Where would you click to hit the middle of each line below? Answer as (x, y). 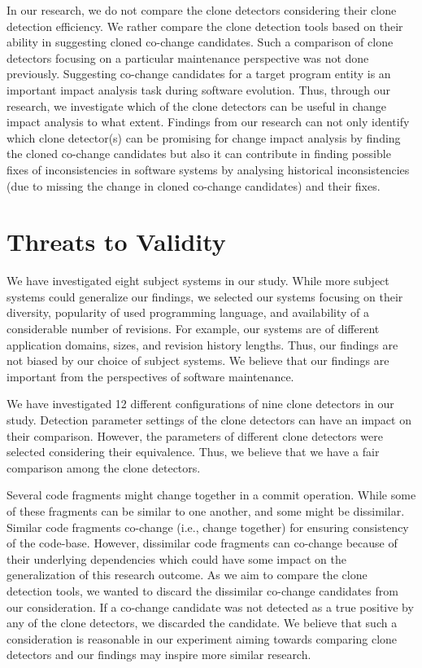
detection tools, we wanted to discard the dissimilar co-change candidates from (202, 590)
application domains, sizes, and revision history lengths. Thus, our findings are (202, 344)
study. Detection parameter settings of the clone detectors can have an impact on (209, 420)
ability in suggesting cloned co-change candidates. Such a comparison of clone (200, 42)
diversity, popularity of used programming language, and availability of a (188, 312)
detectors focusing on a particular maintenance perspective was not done (188, 57)
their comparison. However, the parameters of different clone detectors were (195, 435)
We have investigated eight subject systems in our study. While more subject (198, 281)
